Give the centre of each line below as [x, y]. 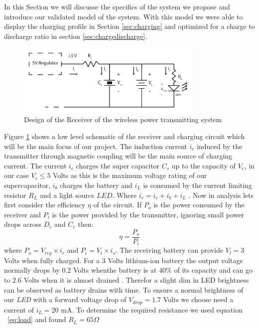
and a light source [67, 195]
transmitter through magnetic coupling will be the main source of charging [118, 156]
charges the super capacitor [118, 165]
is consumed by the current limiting [197, 185]
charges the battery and [96, 185]
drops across [23, 224]
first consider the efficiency [45, 205]
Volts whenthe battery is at [115, 270]
